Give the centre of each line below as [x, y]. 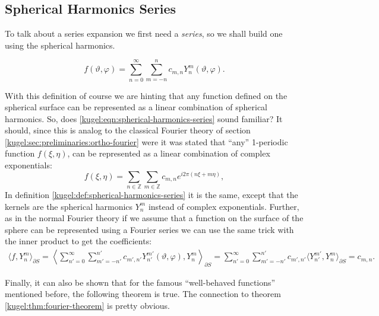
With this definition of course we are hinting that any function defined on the [146, 95]
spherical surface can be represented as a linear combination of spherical [136, 107]
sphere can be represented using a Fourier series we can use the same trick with [149, 229]
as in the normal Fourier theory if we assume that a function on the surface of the [154, 218]
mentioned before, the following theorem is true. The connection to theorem [143, 294]
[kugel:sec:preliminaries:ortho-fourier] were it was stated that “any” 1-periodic [146, 141]
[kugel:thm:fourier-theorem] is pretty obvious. [88, 306]
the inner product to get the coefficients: [78, 241]
